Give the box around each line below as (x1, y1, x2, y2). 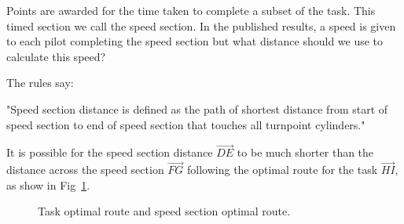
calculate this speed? (6, 48, 106, 64)
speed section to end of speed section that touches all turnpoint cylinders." (6, 116, 365, 132)
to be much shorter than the (237, 144, 374, 161)
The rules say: (6, 74, 74, 91)
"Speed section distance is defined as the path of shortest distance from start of (6, 100, 388, 117)
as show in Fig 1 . (6, 176, 90, 193)
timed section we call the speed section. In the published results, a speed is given (6, 17, 396, 34)
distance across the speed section (6, 161, 164, 178)
